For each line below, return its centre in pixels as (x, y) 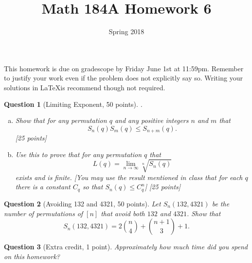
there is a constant (43, 187)
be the (221, 203)
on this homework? (32, 256)
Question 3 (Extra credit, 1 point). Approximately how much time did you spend (126, 247)
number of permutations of (44, 213)
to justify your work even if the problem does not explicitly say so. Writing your (123, 78)
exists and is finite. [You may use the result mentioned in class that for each (129, 177)
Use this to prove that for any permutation (79, 154)
